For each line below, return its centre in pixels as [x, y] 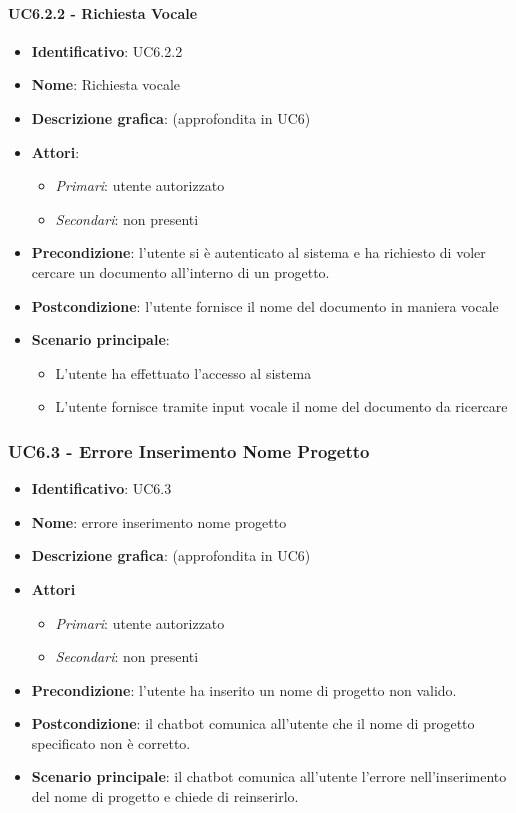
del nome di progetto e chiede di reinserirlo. [165, 796]
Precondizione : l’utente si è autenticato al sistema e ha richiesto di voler [258, 252]
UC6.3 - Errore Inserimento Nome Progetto [189, 450]
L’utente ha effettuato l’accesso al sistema [183, 372]
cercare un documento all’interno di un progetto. [180, 271]
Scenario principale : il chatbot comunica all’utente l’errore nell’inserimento [269, 776]
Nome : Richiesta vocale [106, 84]
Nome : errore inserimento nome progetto [159, 521]
